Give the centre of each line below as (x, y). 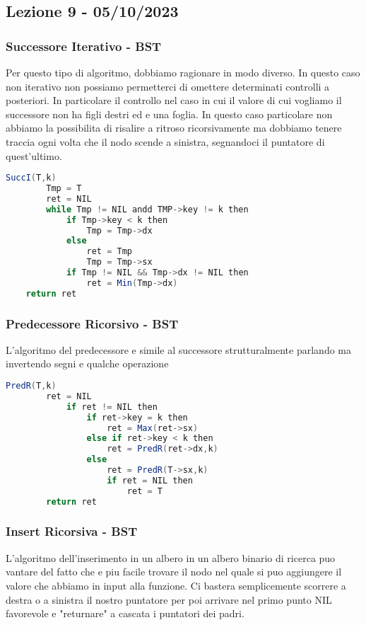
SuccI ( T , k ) (31, 178)
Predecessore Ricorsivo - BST (92, 323)
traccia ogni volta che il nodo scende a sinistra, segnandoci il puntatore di (165, 141)
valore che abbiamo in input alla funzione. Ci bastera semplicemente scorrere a (176, 585)
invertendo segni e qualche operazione (87, 363)
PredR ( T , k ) (31, 386)
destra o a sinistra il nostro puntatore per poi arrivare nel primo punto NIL (169, 599)
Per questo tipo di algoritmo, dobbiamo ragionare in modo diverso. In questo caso (183, 72)
